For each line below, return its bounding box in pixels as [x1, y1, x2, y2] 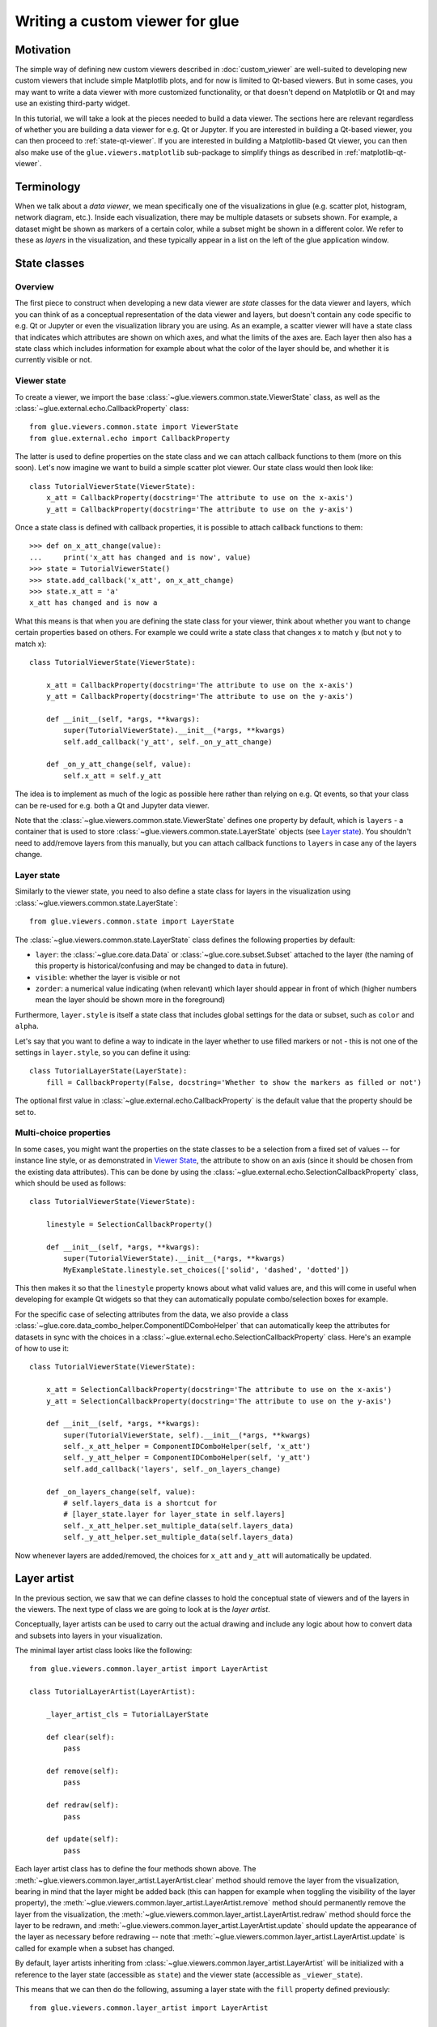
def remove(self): [45, 1766, 120, 1776]
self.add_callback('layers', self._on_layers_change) [63, 1464, 282, 1473]
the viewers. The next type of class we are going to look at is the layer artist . [15, 1604, 270, 1613]
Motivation [15, 43, 71, 57]
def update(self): [45, 1835, 120, 1844]
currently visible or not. [15, 355, 93, 365]
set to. [15, 1107, 36, 1116]
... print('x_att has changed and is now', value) [29, 552, 252, 562]
